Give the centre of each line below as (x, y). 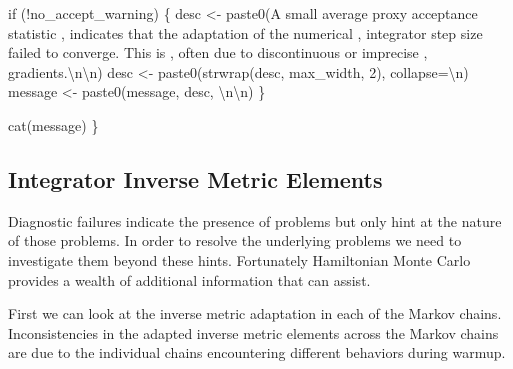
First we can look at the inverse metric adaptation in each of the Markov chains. (255, 313)
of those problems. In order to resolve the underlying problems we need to (235, 240)
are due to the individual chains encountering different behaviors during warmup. (257, 352)
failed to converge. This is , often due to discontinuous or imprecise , (218, 52)
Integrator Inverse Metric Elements (195, 178)
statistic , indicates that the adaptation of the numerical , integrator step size (245, 32)
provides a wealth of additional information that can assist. (189, 279)
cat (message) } (53, 124)
